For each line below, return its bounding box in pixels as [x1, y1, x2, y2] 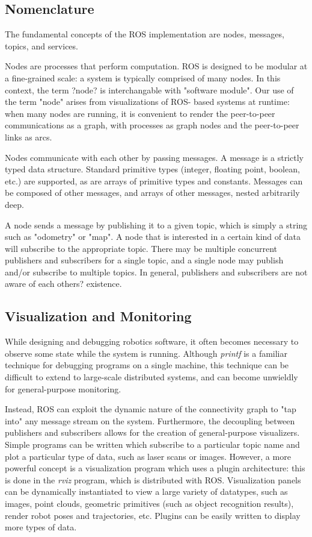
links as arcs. [5, 130, 52, 143]
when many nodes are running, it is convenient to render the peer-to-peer [5, 107, 275, 119]
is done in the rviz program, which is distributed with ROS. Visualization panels [5, 473, 301, 486]
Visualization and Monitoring [5, 307, 192, 325]
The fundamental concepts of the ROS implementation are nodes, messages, [5, 28, 284, 40]
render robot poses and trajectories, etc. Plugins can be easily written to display [5, 509, 301, 521]
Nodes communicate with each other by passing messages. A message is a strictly [5, 151, 304, 163]
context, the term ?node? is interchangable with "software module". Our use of [5, 83, 294, 96]
